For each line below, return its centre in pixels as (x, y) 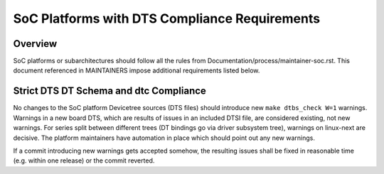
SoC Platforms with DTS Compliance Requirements (166, 18)
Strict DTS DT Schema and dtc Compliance (110, 91)
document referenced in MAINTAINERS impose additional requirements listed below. (137, 70)
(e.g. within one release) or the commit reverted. (84, 161)
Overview (35, 44)
